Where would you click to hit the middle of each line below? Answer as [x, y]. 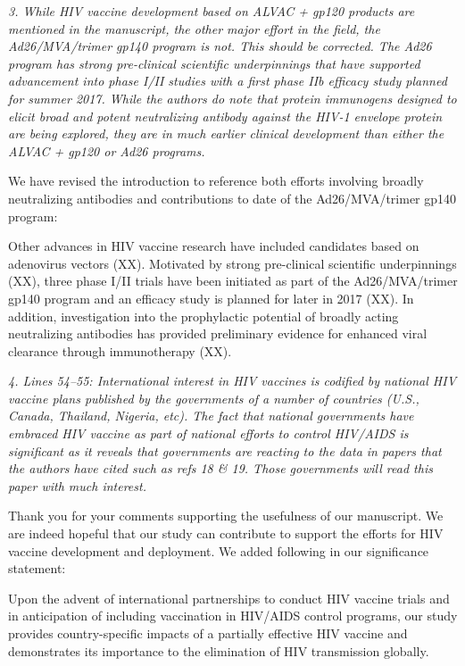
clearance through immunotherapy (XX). [120, 350]
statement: [37, 568]
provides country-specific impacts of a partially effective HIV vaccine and [208, 633]
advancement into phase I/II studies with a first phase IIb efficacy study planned [228, 81]
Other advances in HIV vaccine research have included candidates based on [214, 246]
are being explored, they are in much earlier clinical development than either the [226, 133]
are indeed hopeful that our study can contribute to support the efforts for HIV [226, 533]
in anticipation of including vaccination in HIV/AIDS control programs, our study [233, 616]
